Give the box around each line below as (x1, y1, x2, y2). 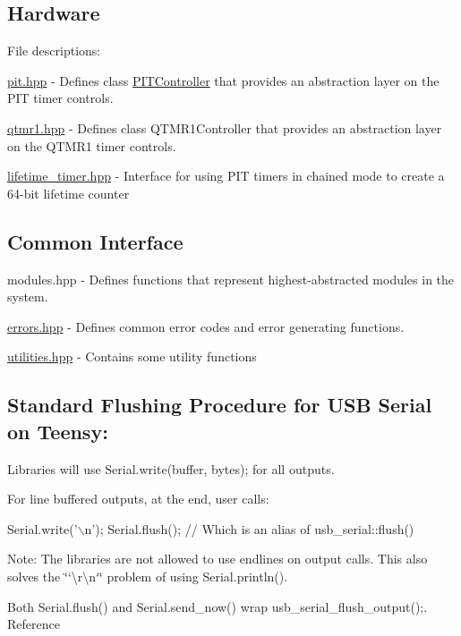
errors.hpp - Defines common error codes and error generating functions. (7, 317, 405, 335)
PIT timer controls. (7, 89, 114, 107)
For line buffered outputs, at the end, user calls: (7, 489, 269, 508)
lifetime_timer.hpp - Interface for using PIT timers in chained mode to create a (7, 166, 445, 185)
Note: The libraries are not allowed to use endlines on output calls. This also (7, 549, 428, 568)
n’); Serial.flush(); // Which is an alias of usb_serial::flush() (84, 519, 414, 538)
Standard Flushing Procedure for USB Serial (7, 391, 432, 419)
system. (7, 287, 48, 306)
